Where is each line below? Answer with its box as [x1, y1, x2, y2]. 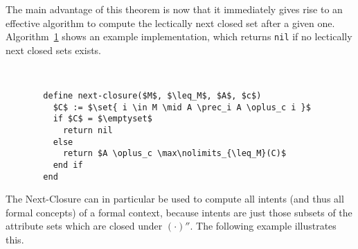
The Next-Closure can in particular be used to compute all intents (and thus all [6, 191, 344, 206]
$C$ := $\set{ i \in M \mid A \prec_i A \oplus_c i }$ [53, 102, 311, 112]
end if [53, 160, 83, 170]
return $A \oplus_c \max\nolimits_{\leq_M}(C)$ [62, 148, 287, 159]
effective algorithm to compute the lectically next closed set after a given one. [6, 15, 335, 30]
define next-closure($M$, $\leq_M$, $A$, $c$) [43, 91, 262, 101]
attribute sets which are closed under [6, 218, 163, 233]
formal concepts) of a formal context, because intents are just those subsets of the [6, 205, 352, 219]
